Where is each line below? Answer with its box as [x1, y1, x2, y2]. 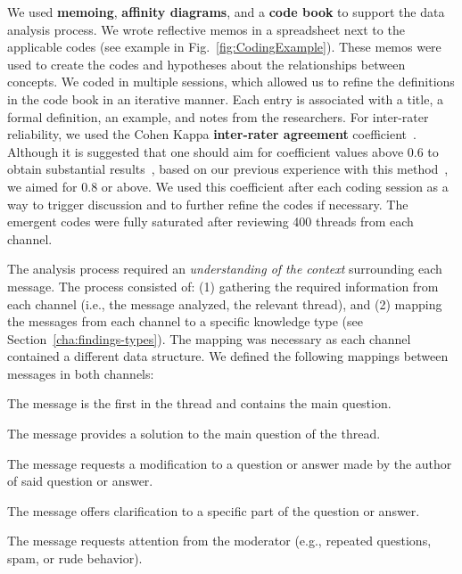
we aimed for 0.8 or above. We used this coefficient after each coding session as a [7, 176, 449, 195]
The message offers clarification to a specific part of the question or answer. [7, 501, 420, 520]
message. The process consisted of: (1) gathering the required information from [7, 276, 439, 295]
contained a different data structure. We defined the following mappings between [7, 347, 449, 365]
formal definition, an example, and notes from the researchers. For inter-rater [7, 107, 429, 126]
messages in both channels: [7, 364, 154, 382]
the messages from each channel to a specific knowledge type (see [7, 312, 363, 331]
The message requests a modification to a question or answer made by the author [7, 454, 452, 472]
